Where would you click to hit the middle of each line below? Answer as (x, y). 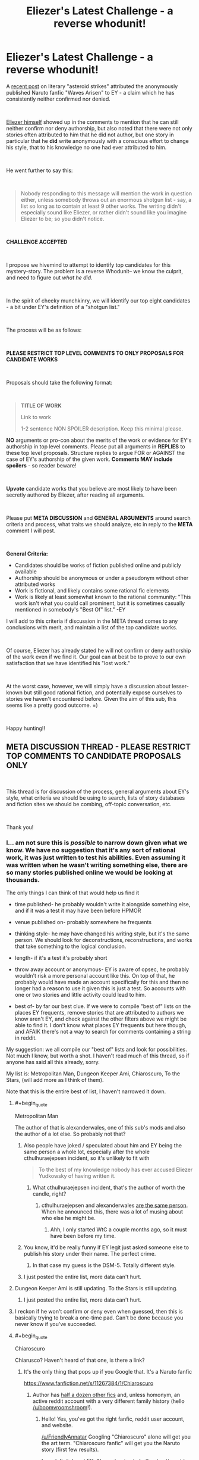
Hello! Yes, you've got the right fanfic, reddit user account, (113, 1419)
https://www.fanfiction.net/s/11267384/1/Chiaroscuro (89, 1383)
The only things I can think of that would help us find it (73, 893)
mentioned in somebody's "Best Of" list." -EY (70, 609)
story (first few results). (70, 1449)
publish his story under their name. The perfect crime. (90, 1253)
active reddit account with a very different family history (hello (109, 1401)
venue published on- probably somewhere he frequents (83, 922)
